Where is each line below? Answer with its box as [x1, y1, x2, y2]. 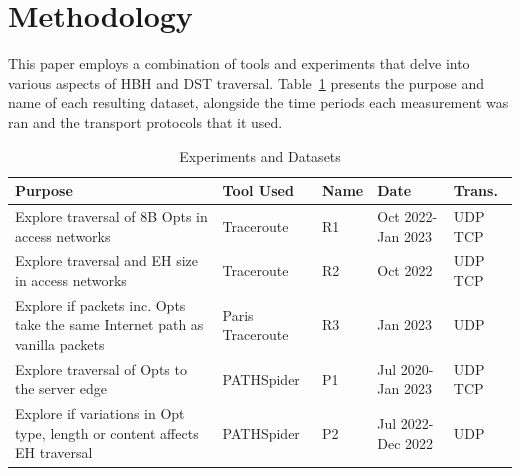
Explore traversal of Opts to [15, 358, 187, 379]
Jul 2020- [377, 358, 434, 379]
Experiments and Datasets [179, 145, 341, 166]
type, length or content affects [15, 422, 199, 443]
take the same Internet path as [15, 314, 204, 335]
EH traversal [15, 442, 93, 463]
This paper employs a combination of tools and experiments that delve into [8, 53, 470, 74]
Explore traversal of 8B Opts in [15, 205, 208, 226]
